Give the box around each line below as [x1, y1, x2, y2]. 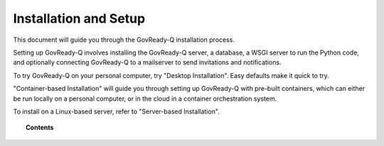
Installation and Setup [13, 11, 146, 26]
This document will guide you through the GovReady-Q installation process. [13, 35, 235, 44]
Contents [26, 123, 54, 132]
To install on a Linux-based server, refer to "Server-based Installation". [13, 107, 220, 116]
